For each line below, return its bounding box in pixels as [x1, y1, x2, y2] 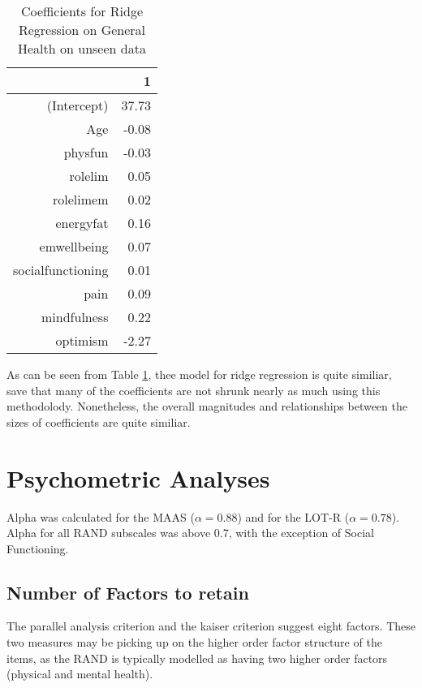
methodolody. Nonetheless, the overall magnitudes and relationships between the [6, 398, 407, 415]
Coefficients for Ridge [20, 2, 144, 20]
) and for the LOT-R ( [237, 508, 350, 525]
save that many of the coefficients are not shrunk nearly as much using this [6, 381, 381, 398]
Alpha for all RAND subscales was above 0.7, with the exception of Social [6, 524, 374, 541]
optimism [55, 331, 109, 350]
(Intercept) [46, 96, 109, 114]
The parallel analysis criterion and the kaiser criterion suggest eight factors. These [6, 617, 416, 634]
